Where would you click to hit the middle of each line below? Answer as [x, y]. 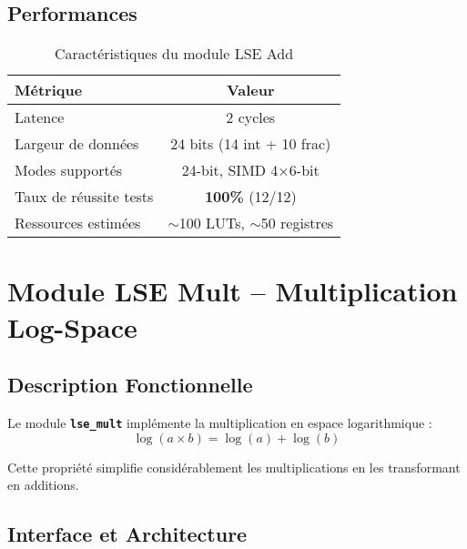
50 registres [297, 223]
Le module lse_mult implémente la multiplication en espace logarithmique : [220, 422]
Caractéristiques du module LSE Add [174, 54]
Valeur [250, 90]
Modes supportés [69, 170]
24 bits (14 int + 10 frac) [251, 144]
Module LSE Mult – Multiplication [233, 291]
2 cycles [251, 117]
